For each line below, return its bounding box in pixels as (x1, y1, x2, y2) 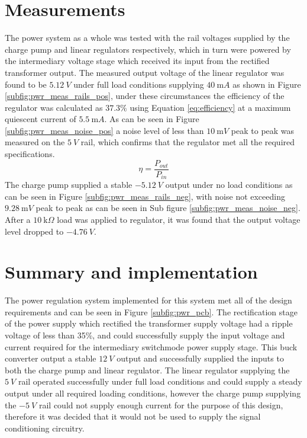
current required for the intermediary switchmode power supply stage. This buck (5, 340, 298, 353)
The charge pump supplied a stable (5, 178, 133, 191)
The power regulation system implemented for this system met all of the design (5, 294, 292, 306)
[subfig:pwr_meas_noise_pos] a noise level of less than (5, 124, 204, 136)
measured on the (5, 136, 65, 148)
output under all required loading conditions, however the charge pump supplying (5, 387, 301, 399)
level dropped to (5, 225, 64, 237)
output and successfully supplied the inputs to (117, 352, 284, 365)
